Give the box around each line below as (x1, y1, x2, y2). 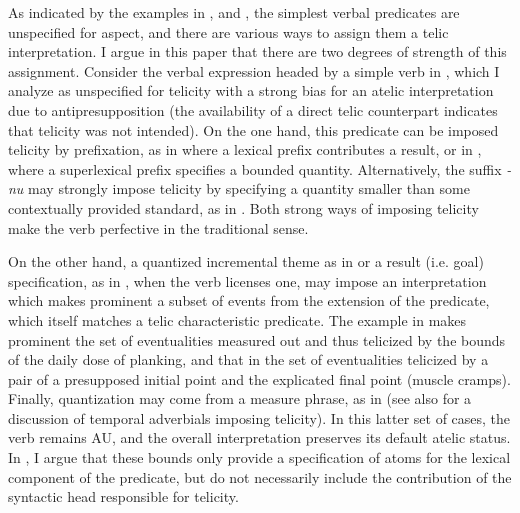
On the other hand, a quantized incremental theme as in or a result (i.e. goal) (8, 251, 484, 272)
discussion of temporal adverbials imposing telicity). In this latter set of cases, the (8, 407, 511, 428)
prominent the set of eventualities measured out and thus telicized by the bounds (8, 329, 506, 350)
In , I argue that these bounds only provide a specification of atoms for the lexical (8, 447, 511, 468)
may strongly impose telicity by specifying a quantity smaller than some (28, 178, 470, 199)
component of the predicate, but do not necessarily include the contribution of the (8, 466, 512, 487)
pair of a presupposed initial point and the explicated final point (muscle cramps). (8, 368, 511, 389)
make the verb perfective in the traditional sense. (8, 217, 309, 238)
